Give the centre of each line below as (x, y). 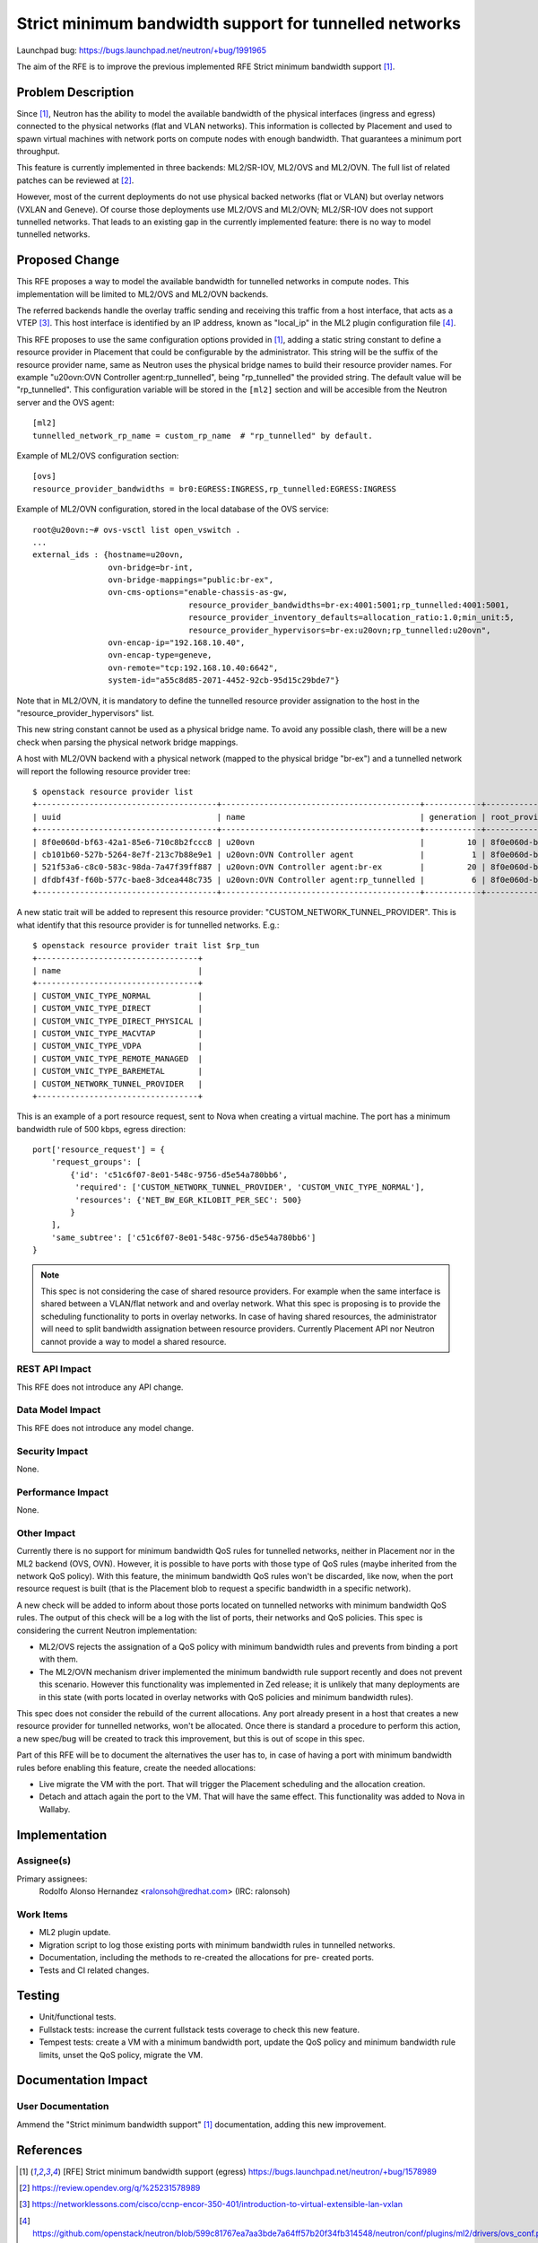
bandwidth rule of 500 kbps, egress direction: (101, 1129)
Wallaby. (55, 1809)
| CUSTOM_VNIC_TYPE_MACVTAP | (118, 1033)
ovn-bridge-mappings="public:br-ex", (191, 580)
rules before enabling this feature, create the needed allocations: (136, 1767)
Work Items (42, 1914)
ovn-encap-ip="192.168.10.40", (177, 643)
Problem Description (75, 92)
